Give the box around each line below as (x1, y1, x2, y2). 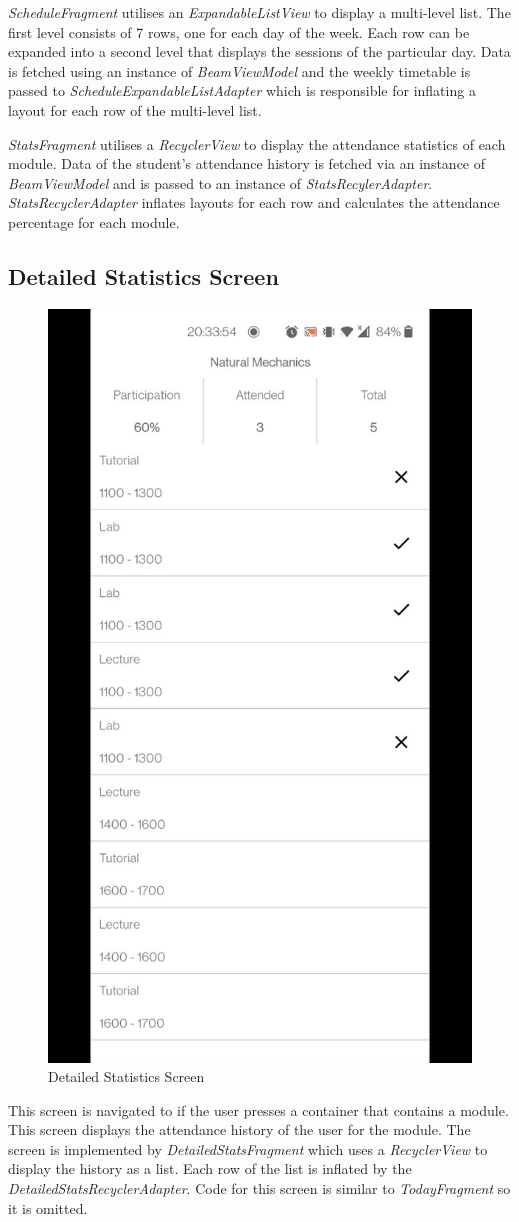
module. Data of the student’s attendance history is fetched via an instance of (8, 153, 486, 174)
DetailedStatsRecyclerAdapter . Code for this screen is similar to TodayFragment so (8, 1178, 511, 1199)
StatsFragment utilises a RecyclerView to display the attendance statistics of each (8, 133, 506, 154)
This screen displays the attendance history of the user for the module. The (8, 1119, 471, 1140)
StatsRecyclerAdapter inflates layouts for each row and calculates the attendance (8, 192, 500, 213)
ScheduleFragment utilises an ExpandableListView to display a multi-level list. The (8, 2, 511, 22)
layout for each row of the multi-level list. (8, 99, 262, 120)
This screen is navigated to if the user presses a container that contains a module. (8, 1099, 509, 1120)
